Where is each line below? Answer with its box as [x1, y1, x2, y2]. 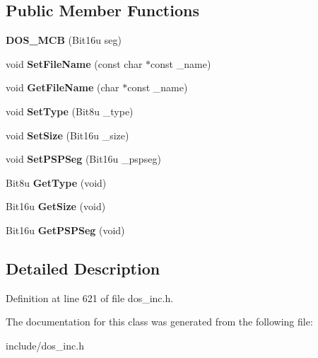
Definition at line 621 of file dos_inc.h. [6, 290, 174, 305]
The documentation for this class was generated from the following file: [6, 314, 313, 329]
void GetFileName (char [6, 80, 119, 95]
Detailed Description [6, 257, 160, 279]
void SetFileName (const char [6, 56, 143, 71]
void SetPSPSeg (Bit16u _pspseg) [6, 151, 161, 166]
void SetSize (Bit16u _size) [6, 127, 129, 142]
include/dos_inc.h [6, 337, 84, 352]
